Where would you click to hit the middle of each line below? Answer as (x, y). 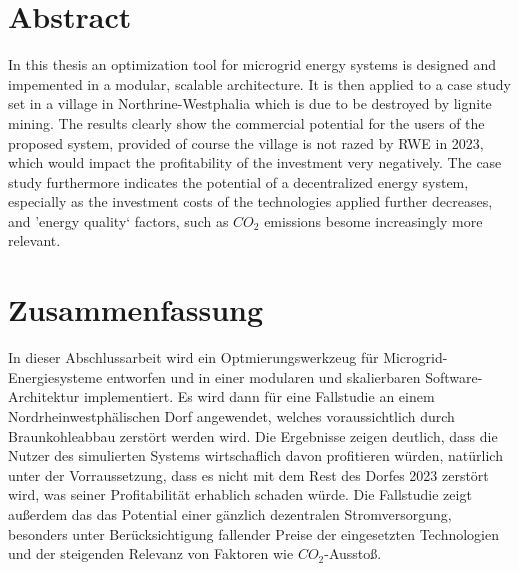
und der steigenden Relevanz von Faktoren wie (151, 553)
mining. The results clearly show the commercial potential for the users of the (246, 122)
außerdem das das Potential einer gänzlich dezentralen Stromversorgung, (230, 513)
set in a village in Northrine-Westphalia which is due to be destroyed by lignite (250, 103)
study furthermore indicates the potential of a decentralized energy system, (238, 181)
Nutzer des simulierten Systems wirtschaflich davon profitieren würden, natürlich (255, 455)
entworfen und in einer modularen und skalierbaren (263, 376)
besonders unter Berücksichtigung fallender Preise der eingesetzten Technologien (253, 533)
